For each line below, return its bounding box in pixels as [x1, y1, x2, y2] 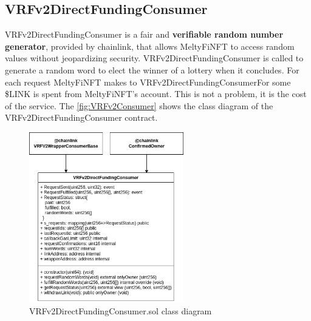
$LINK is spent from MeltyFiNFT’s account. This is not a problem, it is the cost [5, 87, 307, 100]
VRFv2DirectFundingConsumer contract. [5, 111, 158, 124]
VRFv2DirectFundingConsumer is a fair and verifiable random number [5, 28, 284, 41]
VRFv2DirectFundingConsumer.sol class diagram [29, 304, 212, 317]
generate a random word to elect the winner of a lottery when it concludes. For [5, 63, 299, 76]
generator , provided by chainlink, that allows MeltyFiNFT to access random [5, 39, 295, 52]
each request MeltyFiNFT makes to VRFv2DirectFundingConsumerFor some [5, 75, 291, 88]
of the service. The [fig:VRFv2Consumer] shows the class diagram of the [5, 99, 273, 112]
